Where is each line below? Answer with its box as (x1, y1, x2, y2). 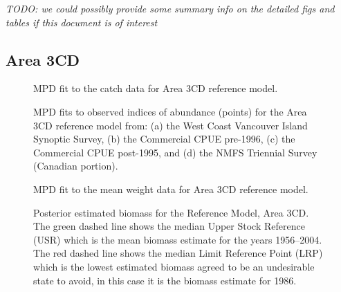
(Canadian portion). (33, 158, 118, 173)
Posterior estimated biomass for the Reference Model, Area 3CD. (33, 205, 309, 219)
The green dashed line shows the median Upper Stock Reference (33, 219, 305, 233)
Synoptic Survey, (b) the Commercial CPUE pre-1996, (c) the (33, 131, 295, 146)
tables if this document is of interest (6, 15, 158, 29)
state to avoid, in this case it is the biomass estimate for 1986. (33, 273, 297, 287)
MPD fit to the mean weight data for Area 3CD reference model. (33, 181, 308, 196)
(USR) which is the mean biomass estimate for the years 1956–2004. (33, 232, 322, 246)
